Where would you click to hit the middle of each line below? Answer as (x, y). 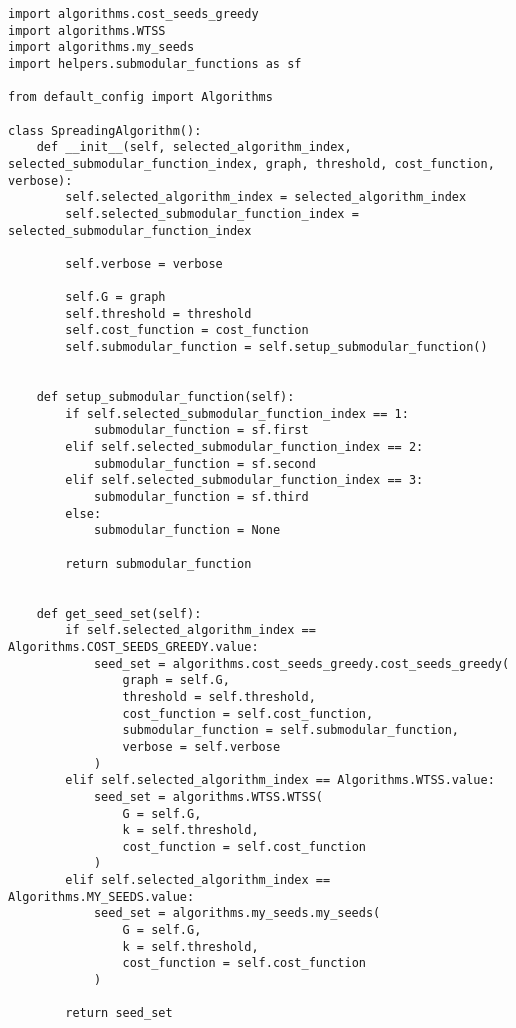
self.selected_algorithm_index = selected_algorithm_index (266, 197)
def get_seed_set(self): (119, 613)
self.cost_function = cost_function (187, 330)
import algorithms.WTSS (87, 30)
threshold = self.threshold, (219, 696)
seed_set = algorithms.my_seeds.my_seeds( (237, 913)
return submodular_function (158, 563)
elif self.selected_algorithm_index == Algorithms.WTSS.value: (280, 780)
